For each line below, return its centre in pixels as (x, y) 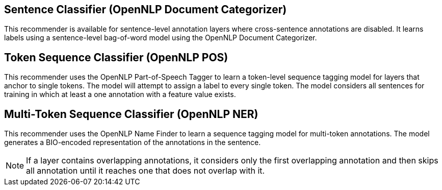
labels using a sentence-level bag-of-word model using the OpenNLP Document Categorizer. (161, 38)
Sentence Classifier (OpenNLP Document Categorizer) (146, 9)
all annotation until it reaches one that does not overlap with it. (146, 171)
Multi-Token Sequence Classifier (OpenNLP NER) (131, 114)
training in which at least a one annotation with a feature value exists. (120, 94)
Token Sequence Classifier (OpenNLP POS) (116, 57)
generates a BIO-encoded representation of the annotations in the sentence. (133, 142)
